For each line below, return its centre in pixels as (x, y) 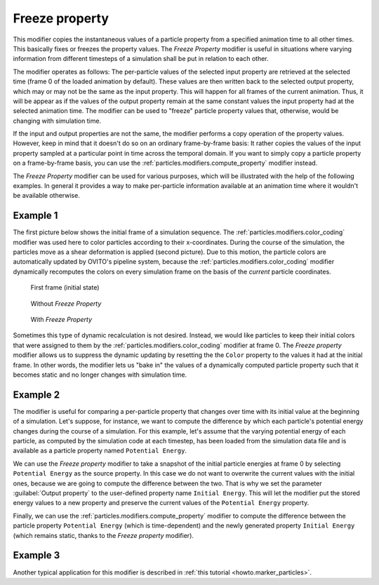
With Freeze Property (61, 320)
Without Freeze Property (66, 303)
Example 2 (36, 395)
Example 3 (36, 555)
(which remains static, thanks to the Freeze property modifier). (104, 535)
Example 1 (35, 216)
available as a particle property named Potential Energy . (100, 451)
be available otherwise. (46, 196)
